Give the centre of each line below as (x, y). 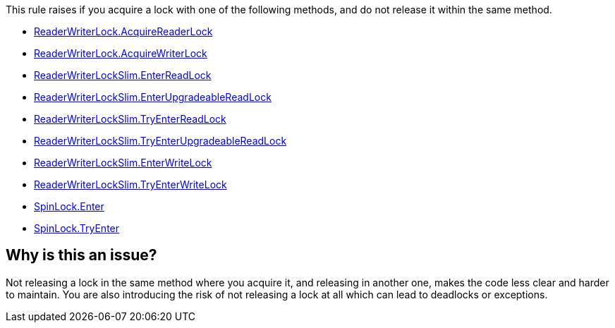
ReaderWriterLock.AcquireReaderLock (123, 31)
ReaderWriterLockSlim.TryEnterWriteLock (130, 184)
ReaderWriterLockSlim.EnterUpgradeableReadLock (153, 97)
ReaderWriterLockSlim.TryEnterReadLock (130, 119)
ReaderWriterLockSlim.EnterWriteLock (123, 163)
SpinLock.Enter (69, 206)
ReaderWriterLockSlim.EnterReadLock (123, 75)
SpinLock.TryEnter (77, 228)
